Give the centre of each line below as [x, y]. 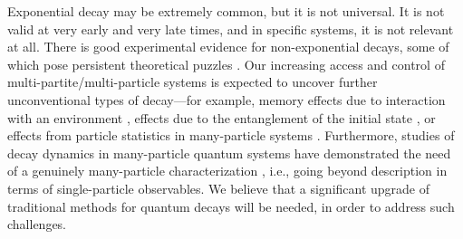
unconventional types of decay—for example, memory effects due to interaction [227, 99]
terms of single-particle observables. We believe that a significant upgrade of [219, 188]
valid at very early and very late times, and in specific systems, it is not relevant [231, 29]
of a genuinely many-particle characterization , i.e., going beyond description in [227, 171]
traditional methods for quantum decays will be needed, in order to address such [231, 206]
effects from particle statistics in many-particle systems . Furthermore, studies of [231, 135]
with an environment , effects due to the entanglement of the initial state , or [222, 117]
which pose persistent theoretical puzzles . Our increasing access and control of [226, 64]
